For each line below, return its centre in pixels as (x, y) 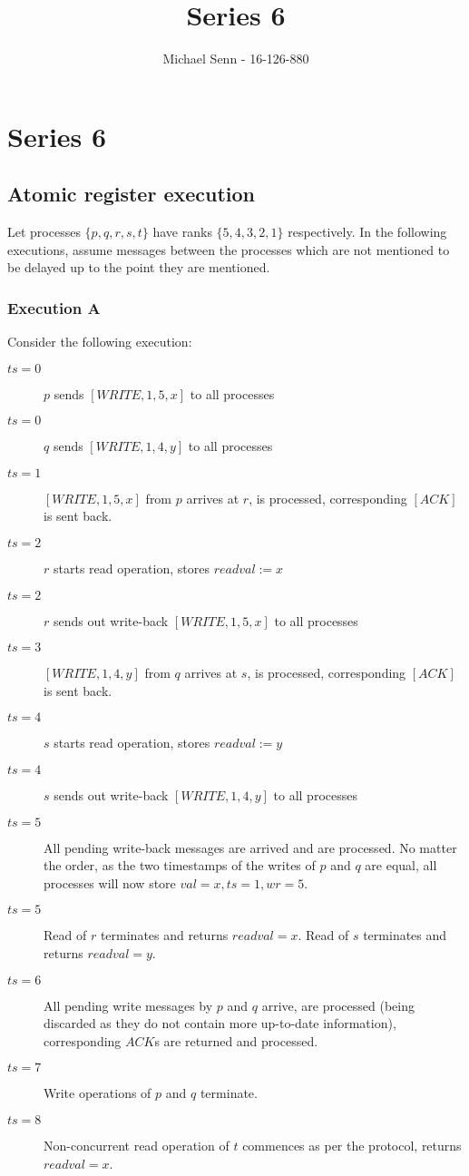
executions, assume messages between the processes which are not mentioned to (229, 249)
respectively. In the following (367, 232)
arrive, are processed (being (338, 1005)
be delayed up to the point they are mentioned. (139, 267)
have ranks (182, 232)
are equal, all (401, 865)
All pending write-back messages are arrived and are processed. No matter (250, 847)
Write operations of (98, 1093)
